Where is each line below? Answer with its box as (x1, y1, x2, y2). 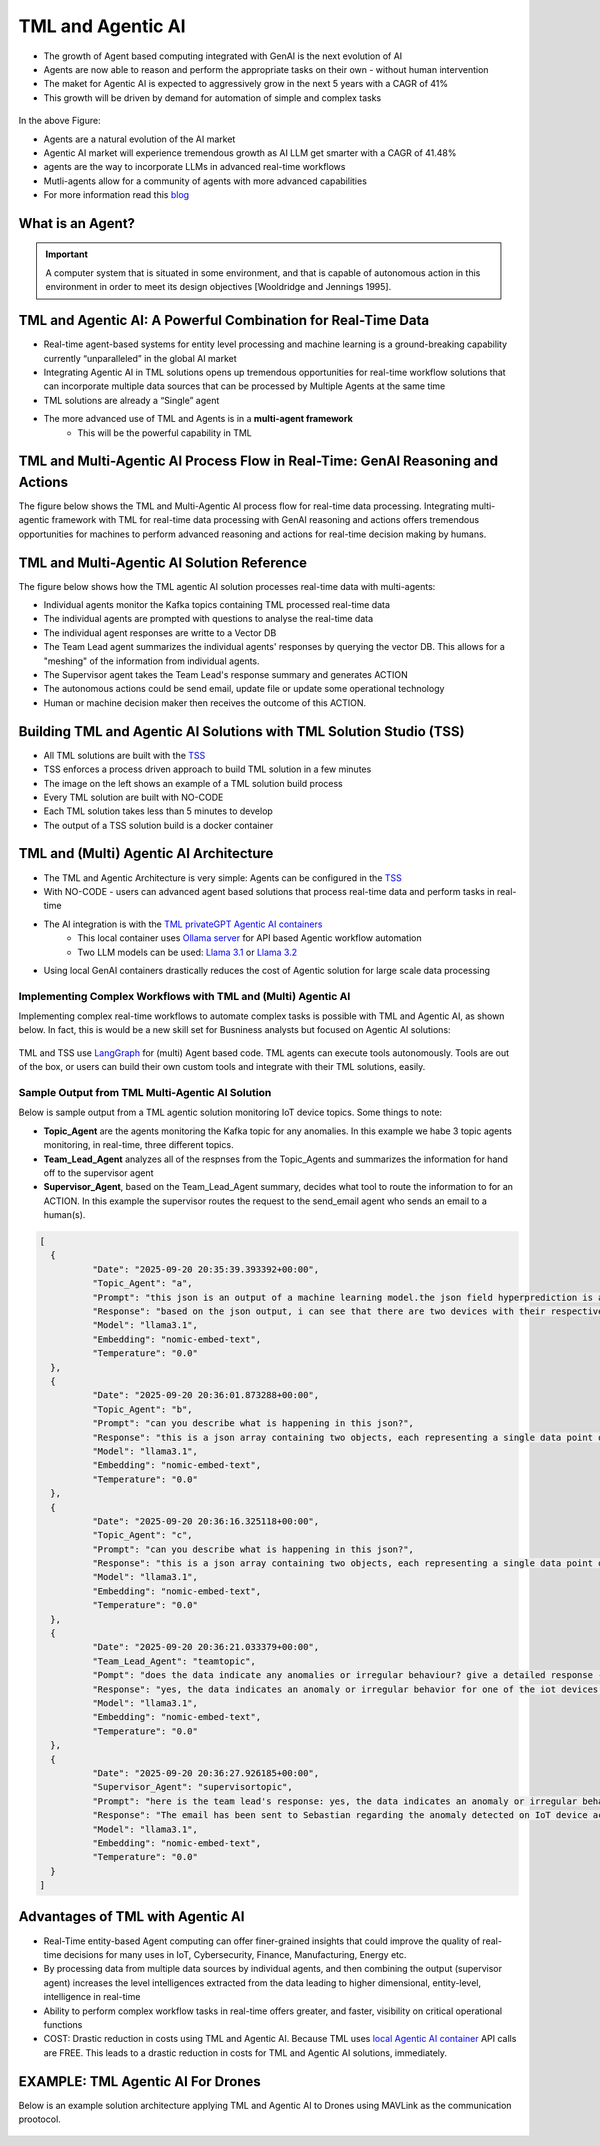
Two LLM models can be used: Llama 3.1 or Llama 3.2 (77, 946, 298, 958)
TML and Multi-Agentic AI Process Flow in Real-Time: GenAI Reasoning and (18, 453, 499, 470)
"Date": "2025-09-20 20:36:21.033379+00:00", (91, 1641, 320, 1653)
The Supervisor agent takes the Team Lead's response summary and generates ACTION (43, 669, 409, 681)
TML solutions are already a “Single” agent (43, 394, 220, 406)
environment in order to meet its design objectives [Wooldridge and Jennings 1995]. (45, 281, 392, 293)
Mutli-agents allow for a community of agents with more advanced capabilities (43, 175, 367, 187)
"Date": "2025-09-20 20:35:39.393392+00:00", (91, 1263, 320, 1275)
